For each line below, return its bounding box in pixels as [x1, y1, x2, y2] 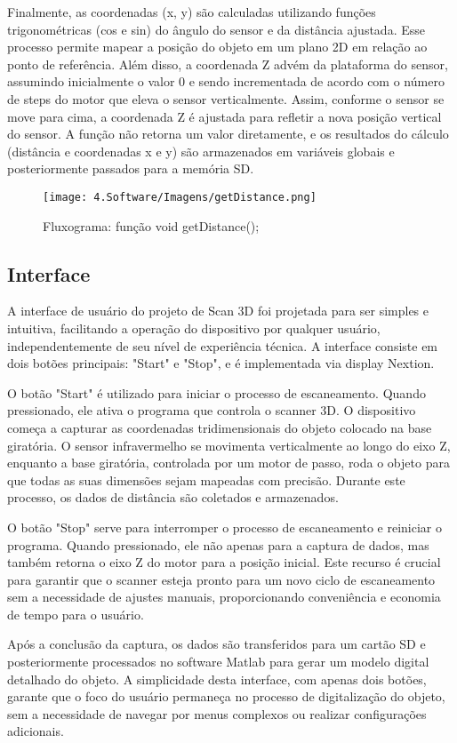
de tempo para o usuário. [7, 604, 144, 623]
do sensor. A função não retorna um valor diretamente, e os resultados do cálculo [7, 124, 449, 143]
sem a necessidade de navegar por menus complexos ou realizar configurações [7, 704, 427, 723]
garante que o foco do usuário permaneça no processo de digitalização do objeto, [7, 687, 445, 706]
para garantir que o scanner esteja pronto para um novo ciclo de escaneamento [7, 570, 436, 588]
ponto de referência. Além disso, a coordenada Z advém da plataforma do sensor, [7, 54, 448, 73]
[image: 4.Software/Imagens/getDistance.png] [43, 190, 317, 204]
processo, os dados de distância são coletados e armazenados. [7, 488, 339, 507]
